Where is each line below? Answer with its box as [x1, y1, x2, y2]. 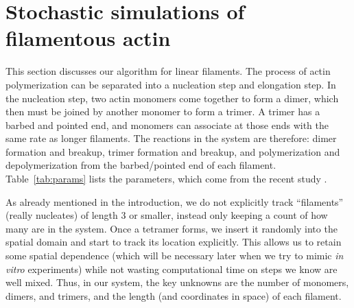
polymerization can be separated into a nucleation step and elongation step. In [5, 77, 336, 91]
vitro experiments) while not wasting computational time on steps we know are [5, 261, 338, 276]
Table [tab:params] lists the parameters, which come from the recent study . [5, 171, 327, 186]
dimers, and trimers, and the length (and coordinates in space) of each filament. [5, 288, 342, 303]
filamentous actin [5, 24, 171, 52]
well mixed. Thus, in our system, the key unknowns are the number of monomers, [5, 275, 349, 289]
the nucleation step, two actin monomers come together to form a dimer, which [5, 91, 339, 105]
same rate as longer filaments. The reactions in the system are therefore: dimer [5, 131, 337, 145]
